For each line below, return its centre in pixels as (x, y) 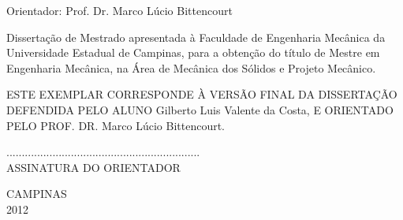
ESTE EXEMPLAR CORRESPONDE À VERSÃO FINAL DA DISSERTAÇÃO (202, 94)
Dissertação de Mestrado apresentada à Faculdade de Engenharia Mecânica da (196, 37)
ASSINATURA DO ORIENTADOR (93, 167)
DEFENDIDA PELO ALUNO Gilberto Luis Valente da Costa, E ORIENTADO (200, 109)
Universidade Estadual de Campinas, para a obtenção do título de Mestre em (193, 52)
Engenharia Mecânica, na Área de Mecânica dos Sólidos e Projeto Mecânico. (191, 67)
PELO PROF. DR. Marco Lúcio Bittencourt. (116, 125)
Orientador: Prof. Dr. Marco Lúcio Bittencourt (119, 10)
